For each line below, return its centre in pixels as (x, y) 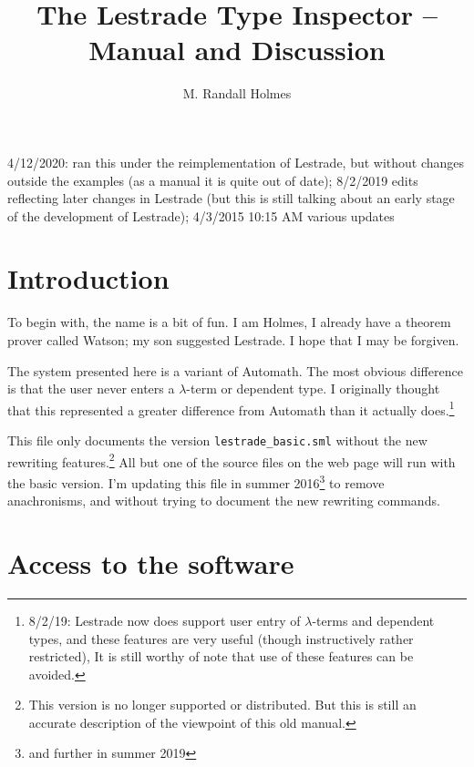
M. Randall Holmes (237, 93)
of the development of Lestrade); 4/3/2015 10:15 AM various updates (201, 215)
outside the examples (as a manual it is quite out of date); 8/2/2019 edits (213, 180)
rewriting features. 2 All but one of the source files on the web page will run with (232, 460)
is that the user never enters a (91, 389)
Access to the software (151, 562)
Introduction (88, 278)
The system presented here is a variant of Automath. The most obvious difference (235, 370)
